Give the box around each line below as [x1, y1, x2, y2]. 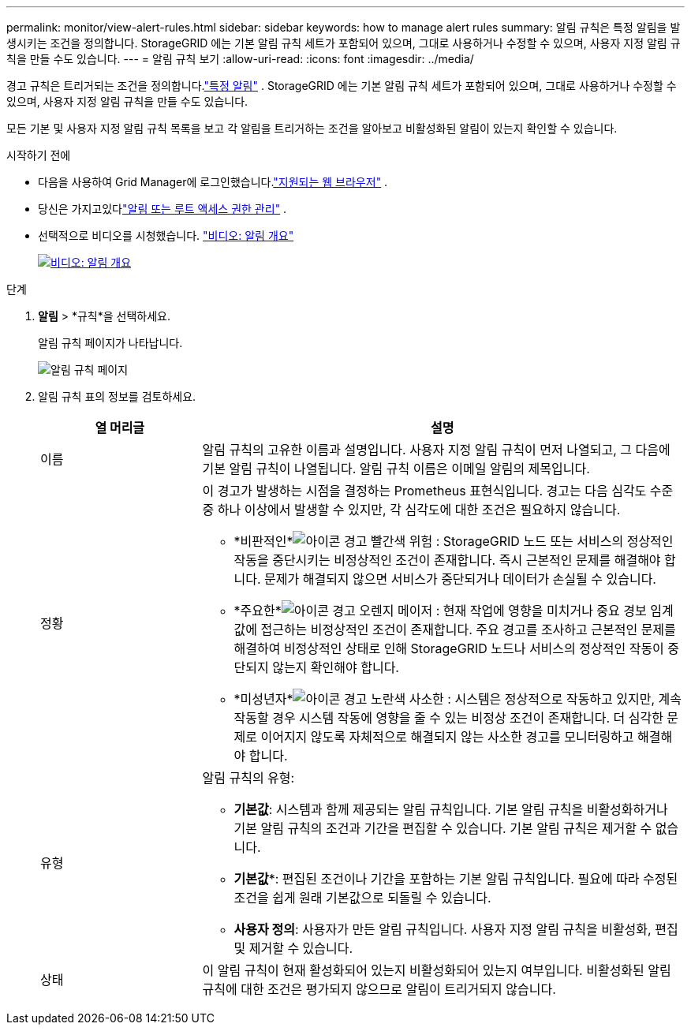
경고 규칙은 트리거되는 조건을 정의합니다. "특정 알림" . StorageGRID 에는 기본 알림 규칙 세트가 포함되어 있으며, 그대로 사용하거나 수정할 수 [6, 79, 677, 92]
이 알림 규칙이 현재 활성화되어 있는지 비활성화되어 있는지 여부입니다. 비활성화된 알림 [202, 962, 671, 978]
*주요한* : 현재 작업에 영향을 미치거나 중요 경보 [233, 603, 647, 618]
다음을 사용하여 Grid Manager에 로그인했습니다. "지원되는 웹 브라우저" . [38, 175, 388, 189]
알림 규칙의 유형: [202, 770, 295, 786]
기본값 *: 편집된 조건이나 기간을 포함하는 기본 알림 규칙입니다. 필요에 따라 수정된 [233, 871, 678, 887]
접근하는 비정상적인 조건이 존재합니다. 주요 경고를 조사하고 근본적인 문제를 [260, 622, 676, 637]
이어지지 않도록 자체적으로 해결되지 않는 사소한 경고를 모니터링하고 [260, 729, 634, 745]
